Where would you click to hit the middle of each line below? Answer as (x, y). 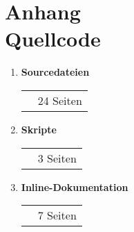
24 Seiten (60, 100)
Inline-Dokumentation (75, 187)
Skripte (39, 129)
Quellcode (53, 39)
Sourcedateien (55, 72)
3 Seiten (57, 158)
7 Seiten (57, 215)
